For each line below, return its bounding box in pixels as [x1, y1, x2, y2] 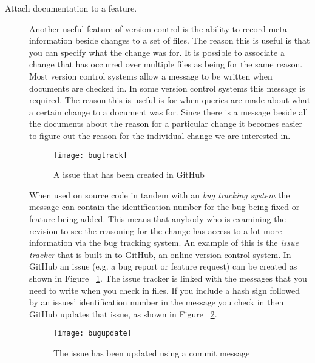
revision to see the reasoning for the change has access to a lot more [29, 224, 282, 237]
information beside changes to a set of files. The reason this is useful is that [29, 34, 310, 47]
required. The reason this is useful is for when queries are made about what [29, 93, 311, 106]
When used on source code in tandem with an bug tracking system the [29, 188, 290, 201]
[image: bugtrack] [53, 151, 127, 160]
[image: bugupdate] [53, 329, 132, 338]
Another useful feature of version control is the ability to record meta [29, 22, 287, 35]
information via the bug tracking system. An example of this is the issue [29, 236, 299, 249]
